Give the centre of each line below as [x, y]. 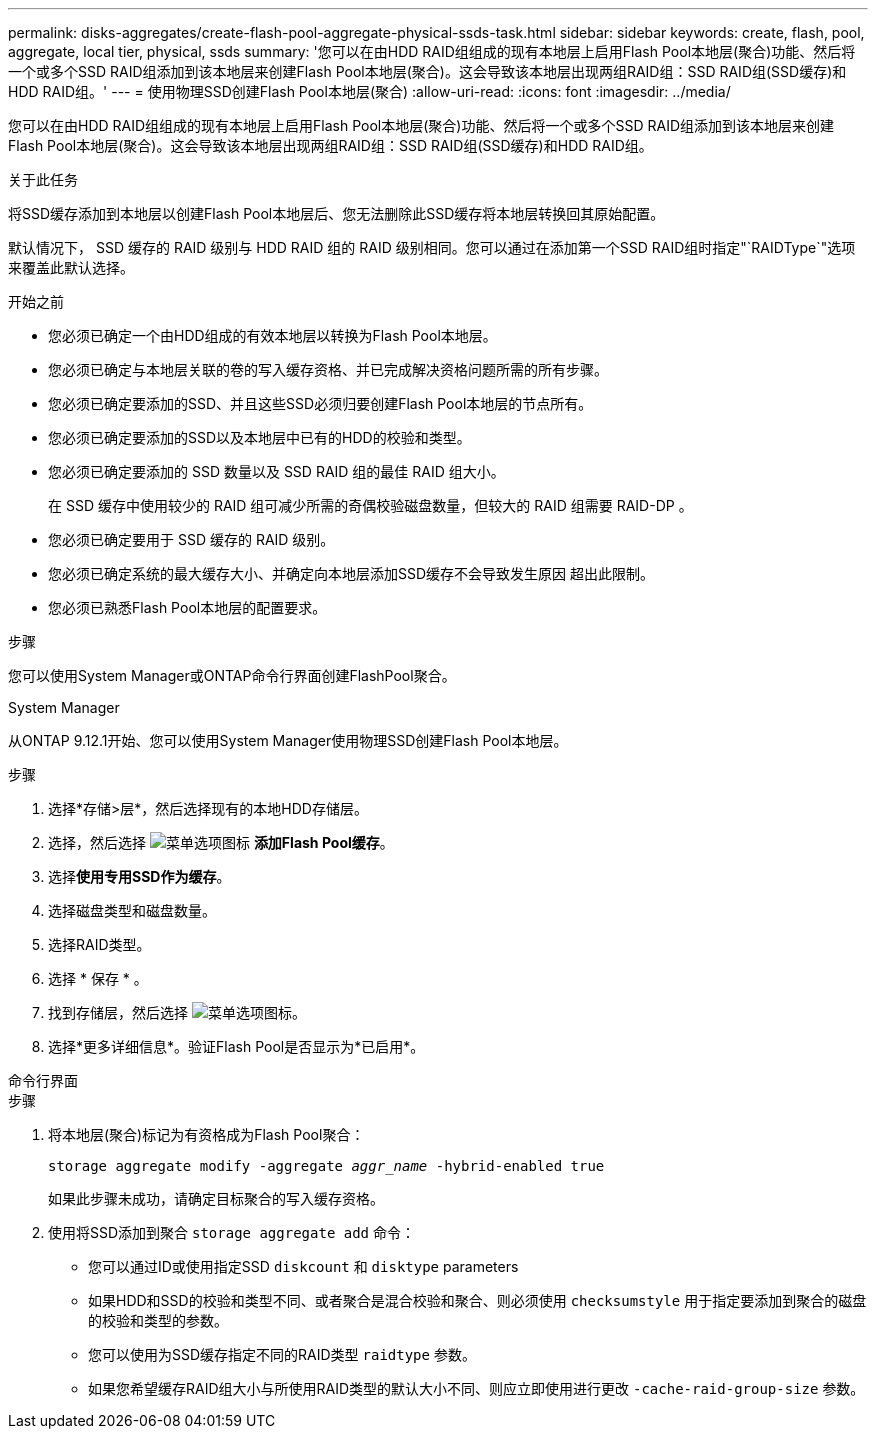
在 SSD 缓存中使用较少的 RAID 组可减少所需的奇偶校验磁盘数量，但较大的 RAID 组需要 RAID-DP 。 [370, 505]
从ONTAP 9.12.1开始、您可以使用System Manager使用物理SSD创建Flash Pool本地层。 [288, 740]
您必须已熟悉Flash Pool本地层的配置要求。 [187, 607]
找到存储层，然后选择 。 [177, 1012]
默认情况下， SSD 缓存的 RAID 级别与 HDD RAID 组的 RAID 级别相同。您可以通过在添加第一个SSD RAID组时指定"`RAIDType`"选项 [432, 247]
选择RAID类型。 [99, 944]
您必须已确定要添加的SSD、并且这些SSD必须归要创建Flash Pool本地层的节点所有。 [320, 403]
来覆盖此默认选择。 [71, 267]
